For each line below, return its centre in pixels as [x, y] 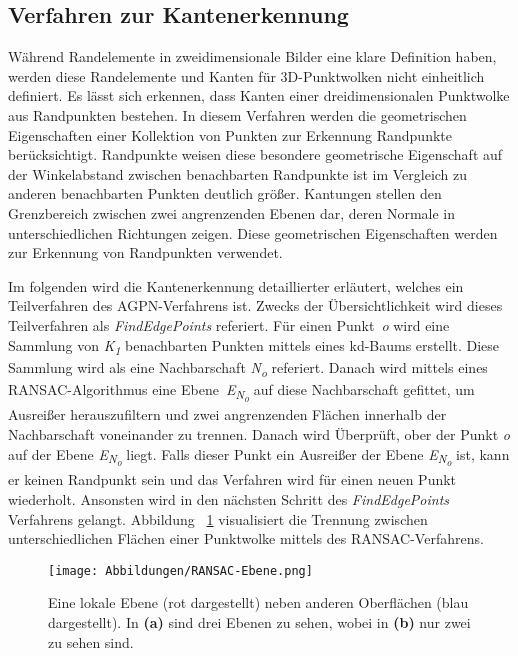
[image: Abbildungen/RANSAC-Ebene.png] [180, 570]
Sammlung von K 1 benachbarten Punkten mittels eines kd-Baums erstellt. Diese [254, 346]
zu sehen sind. [91, 641]
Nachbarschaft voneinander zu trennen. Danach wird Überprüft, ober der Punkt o [259, 434]
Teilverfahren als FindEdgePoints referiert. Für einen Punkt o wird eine [229, 324]
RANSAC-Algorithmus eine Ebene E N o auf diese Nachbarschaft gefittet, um [241, 391]
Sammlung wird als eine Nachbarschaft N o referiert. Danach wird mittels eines [248, 368]
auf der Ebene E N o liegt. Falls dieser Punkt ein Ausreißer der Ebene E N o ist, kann [259, 456]
